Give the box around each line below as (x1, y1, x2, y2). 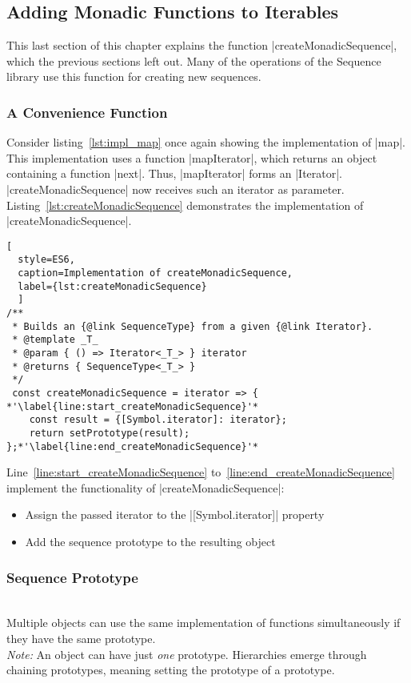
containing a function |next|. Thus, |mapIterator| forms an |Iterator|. (6, 165, 343, 182)
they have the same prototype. (6, 630, 156, 647)
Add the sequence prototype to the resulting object (25, 533, 276, 550)
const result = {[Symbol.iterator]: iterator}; (29, 414, 287, 426)
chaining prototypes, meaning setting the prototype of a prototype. (6, 661, 335, 678)
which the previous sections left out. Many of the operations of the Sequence (6, 52, 381, 69)
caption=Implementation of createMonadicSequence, (18, 267, 293, 279)
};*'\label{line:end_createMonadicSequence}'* (6, 440, 258, 452)
